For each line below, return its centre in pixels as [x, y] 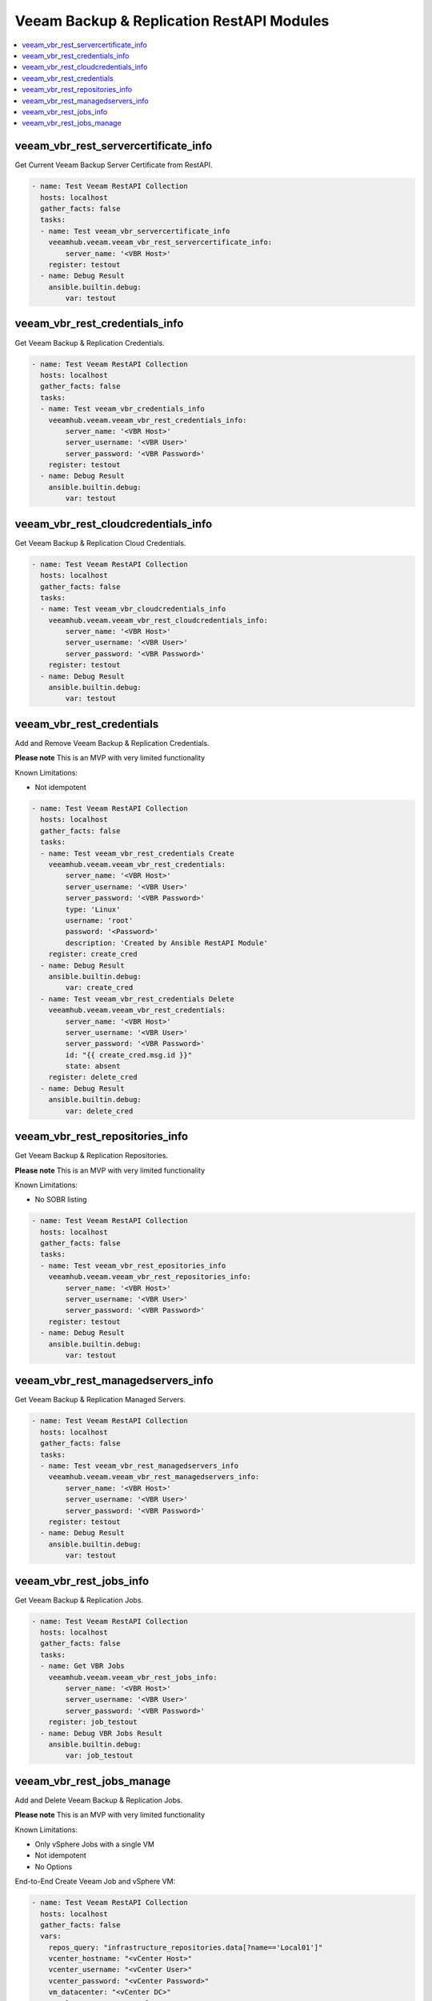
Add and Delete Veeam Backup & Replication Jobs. [99, 1800]
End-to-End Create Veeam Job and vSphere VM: [95, 1882]
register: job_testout [93, 1722]
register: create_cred [93, 954]
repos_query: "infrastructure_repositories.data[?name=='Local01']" [186, 1947]
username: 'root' [99, 920]
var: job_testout [99, 1756]
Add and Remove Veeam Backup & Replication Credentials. [112, 743]
